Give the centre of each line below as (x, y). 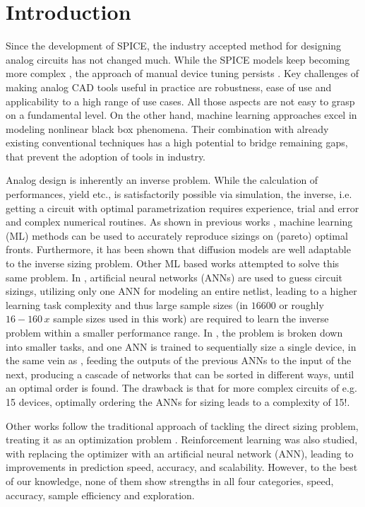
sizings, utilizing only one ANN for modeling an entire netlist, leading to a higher (181, 291)
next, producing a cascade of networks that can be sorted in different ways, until (180, 374)
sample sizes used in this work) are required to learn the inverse (191, 319)
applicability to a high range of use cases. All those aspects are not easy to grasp (180, 101)
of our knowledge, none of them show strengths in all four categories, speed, (170, 480)
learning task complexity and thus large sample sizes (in (127, 304)
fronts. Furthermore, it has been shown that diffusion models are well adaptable (178, 249)
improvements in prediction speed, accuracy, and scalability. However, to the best (182, 467)
